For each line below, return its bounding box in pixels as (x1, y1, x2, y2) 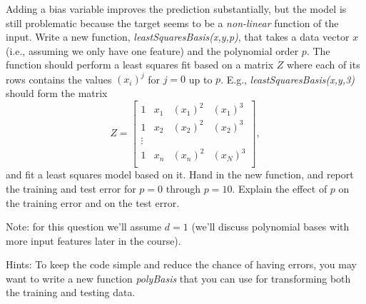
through (166, 181, 201, 196)
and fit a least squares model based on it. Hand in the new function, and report (6, 167, 354, 182)
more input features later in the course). (6, 233, 181, 248)
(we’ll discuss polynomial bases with (191, 219, 350, 234)
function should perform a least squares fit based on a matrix (6, 57, 274, 72)
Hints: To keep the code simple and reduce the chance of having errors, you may (6, 257, 357, 272)
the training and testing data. (6, 285, 136, 300)
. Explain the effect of (232, 181, 327, 196)
